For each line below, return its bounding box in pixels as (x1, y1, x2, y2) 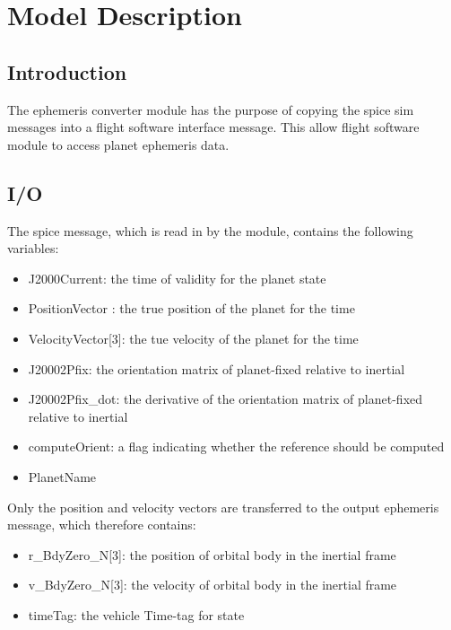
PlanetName (28, 467, 97, 486)
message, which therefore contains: (7, 515, 196, 534)
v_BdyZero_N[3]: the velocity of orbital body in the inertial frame (28, 575, 397, 594)
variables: (7, 239, 59, 258)
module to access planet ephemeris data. (7, 135, 230, 153)
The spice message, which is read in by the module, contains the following (7, 221, 413, 240)
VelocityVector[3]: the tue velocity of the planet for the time (28, 328, 359, 347)
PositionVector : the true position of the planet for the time (28, 299, 355, 318)
